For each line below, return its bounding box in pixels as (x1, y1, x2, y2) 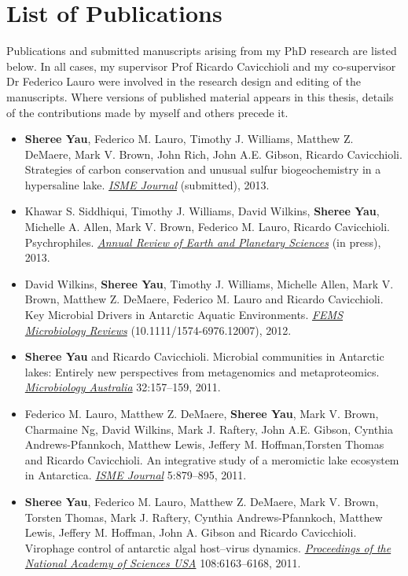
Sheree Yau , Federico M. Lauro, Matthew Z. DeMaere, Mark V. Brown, (24, 493, 379, 509)
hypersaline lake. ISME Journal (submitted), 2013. (24, 176, 270, 193)
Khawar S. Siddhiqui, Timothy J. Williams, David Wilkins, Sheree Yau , (24, 203, 380, 219)
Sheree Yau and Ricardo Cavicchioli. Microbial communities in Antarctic (24, 348, 384, 365)
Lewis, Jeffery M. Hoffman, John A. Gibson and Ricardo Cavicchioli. (24, 524, 357, 541)
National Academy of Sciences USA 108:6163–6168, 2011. (24, 555, 301, 571)
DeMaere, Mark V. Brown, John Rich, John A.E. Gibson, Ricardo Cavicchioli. (24, 145, 402, 162)
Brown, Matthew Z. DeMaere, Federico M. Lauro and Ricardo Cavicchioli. (24, 291, 384, 307)
